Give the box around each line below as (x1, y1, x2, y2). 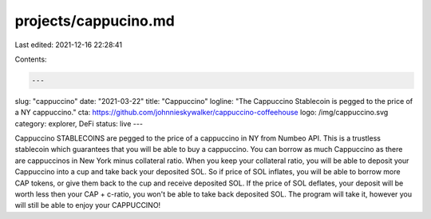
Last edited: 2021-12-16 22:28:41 (14, 40, 123, 50)
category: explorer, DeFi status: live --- (14, 118, 144, 128)
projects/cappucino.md (14, 12, 175, 30)
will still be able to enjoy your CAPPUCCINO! (14, 201, 161, 210)
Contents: (14, 54, 47, 64)
